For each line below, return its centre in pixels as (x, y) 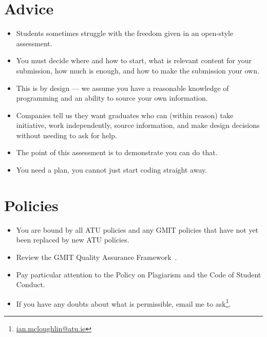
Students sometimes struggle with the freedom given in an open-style (125, 33)
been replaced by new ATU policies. (73, 240)
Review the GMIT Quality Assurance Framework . (97, 257)
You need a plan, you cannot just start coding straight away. (112, 170)
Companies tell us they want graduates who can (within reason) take (125, 115)
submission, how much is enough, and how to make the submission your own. (138, 70)
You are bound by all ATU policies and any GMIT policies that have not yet (137, 229)
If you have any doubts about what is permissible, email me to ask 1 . (123, 303)
